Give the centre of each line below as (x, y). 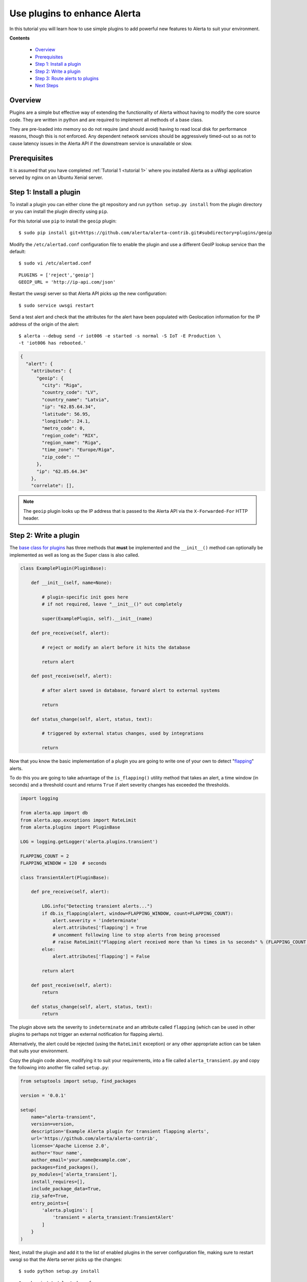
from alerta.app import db (54, 813)
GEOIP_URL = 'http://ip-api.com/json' (67, 282)
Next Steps (47, 86)
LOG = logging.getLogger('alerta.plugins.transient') (89, 842)
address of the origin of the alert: (44, 324)
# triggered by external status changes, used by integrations (123, 734)
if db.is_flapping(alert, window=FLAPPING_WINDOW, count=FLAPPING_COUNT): (138, 913)
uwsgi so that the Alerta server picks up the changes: (66, 1259)
